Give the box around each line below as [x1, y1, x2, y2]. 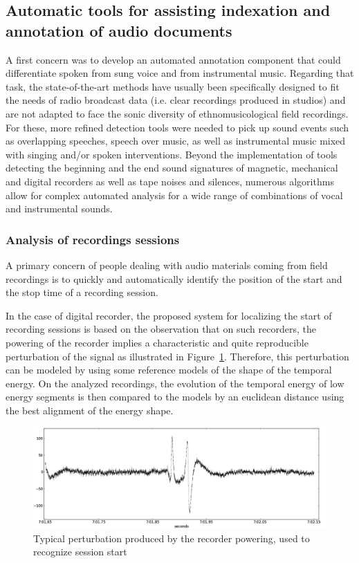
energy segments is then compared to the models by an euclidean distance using [6, 389, 344, 404]
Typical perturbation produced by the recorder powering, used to [33, 530, 310, 545]
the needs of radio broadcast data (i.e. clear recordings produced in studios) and [6, 93, 346, 107]
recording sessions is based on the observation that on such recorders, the [6, 322, 316, 336]
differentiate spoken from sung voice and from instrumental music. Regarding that [6, 66, 354, 80]
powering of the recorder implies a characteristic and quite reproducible [6, 335, 309, 349]
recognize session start [33, 544, 127, 559]
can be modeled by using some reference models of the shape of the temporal [6, 362, 332, 377]
